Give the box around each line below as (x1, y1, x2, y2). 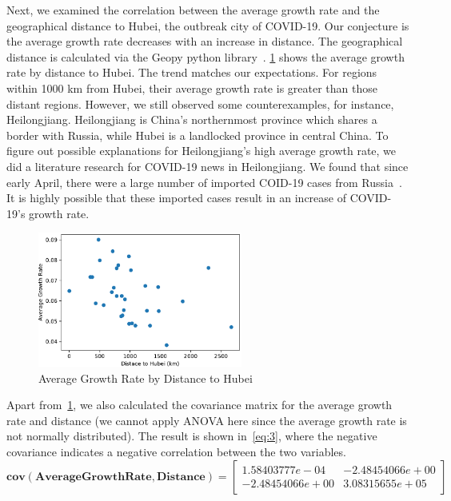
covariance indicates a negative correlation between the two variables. (6, 443, 346, 459)
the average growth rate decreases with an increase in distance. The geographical (6, 33, 403, 50)
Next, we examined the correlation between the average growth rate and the (6, 2, 380, 18)
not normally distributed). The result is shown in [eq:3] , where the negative (6, 427, 377, 444)
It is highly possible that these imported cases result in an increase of (6, 189, 346, 206)
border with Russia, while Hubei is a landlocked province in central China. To (6, 126, 389, 143)
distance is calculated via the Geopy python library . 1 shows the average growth (6, 48, 405, 65)
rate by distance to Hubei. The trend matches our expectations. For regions (6, 64, 377, 81)
